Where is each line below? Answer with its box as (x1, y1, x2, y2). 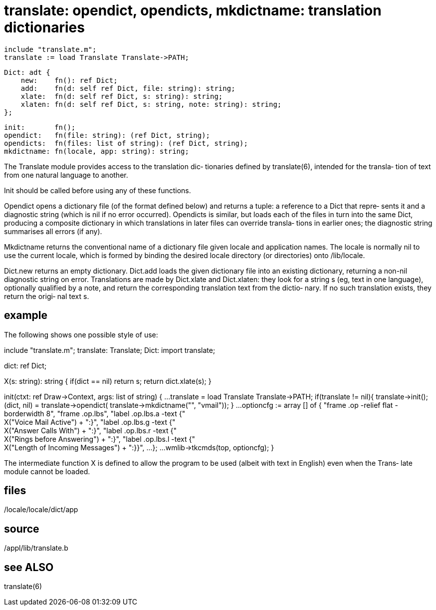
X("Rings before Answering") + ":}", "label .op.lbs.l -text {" (4, 434, 196, 443)
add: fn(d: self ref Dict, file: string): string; (20, 84, 235, 92)
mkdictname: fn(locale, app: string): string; (4, 147, 189, 155)
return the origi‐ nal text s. (4, 292, 89, 301)
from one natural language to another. (4, 170, 128, 179)
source (4, 522, 39, 535)
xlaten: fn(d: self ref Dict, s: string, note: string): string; (20, 100, 282, 108)
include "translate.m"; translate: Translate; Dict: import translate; (4, 345, 216, 354)
